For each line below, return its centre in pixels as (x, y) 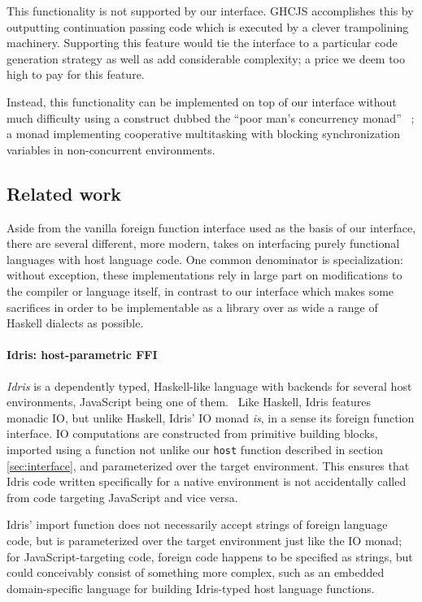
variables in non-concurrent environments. (111, 149)
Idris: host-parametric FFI (82, 355)
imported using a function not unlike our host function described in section (195, 449)
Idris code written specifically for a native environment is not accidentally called (207, 481)
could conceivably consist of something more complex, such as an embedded (196, 572)
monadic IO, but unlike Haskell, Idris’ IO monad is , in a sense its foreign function (211, 417)
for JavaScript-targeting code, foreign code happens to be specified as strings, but (210, 556)
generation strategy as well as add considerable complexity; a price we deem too (206, 58)
